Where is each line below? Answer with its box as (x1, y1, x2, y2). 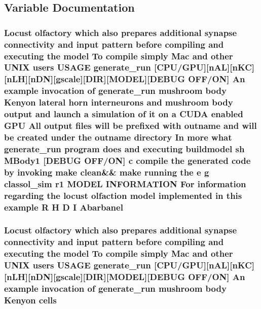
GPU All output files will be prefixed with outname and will (4, 119, 257, 132)
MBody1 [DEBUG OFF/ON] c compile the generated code (4, 154, 251, 166)
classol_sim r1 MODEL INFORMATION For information (4, 177, 246, 190)
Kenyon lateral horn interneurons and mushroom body (4, 96, 233, 109)
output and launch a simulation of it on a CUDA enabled (4, 108, 243, 120)
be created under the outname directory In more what (4, 131, 232, 143)
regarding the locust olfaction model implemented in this (4, 189, 242, 201)
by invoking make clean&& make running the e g (4, 165, 209, 178)
